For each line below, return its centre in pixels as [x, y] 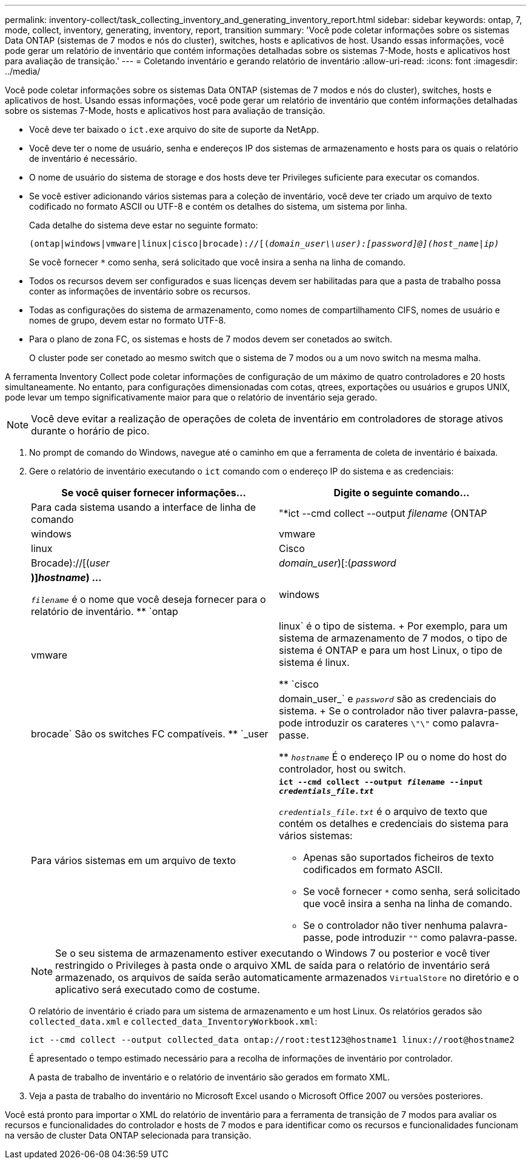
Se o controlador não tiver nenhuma [385, 925]
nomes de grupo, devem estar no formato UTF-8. [128, 320]
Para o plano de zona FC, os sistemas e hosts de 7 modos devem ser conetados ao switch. [211, 339]
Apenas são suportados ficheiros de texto [399, 857]
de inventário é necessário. [83, 158]
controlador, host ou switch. [342, 769]
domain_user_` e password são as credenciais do [388, 699]
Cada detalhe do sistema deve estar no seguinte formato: [144, 225]
